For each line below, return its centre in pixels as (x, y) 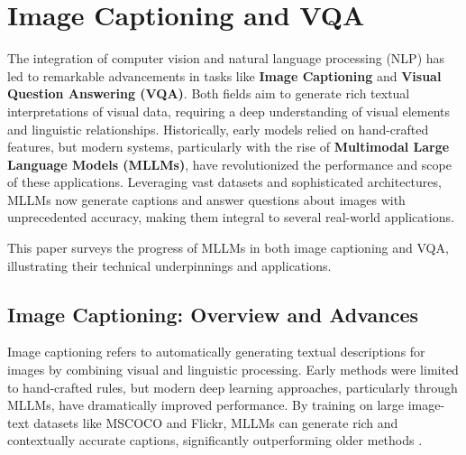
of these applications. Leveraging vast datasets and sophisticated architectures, (224, 182)
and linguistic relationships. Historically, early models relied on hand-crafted (218, 129)
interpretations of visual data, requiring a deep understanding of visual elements (229, 111)
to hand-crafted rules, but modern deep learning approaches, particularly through (233, 387)
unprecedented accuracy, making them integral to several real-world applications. (231, 217)
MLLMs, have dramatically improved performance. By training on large (206, 405)
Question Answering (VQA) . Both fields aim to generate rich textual (209, 93)
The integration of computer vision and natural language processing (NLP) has (226, 58)
